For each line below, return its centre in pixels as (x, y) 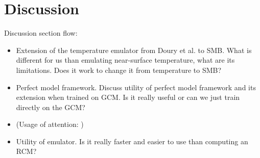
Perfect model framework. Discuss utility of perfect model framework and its (136, 87)
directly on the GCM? (51, 107)
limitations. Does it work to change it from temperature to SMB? (119, 70)
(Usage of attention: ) (50, 124)
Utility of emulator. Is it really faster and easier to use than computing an (132, 141)
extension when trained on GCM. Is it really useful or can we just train (128, 97)
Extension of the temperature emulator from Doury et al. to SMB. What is (134, 50)
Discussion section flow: (41, 33)
